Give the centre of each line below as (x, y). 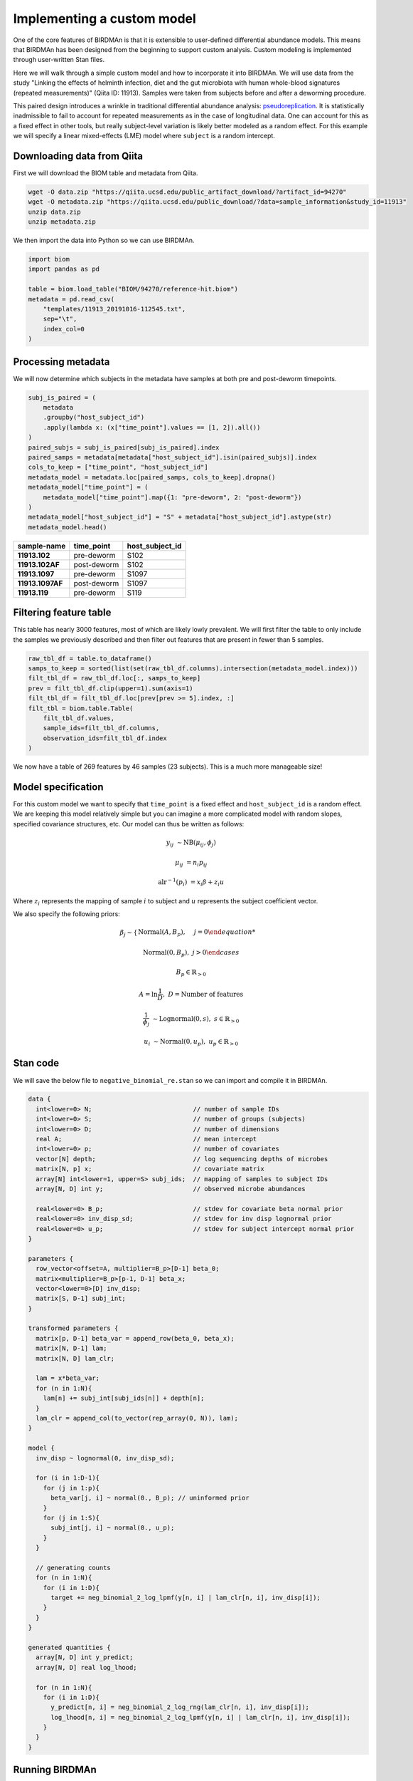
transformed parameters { (73, 1328)
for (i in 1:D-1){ (68, 1478)
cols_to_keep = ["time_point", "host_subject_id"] (118, 467)
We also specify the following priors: (66, 914)
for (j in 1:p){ (71, 1488)
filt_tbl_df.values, (79, 718)
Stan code (36, 1063)
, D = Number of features (203, 994)
